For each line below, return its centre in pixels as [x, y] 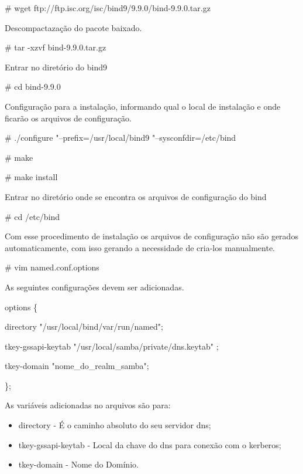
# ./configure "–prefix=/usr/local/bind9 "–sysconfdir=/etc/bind [120, 138]
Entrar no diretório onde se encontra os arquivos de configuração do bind [136, 196]
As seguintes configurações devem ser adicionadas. [94, 287]
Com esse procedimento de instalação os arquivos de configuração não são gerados [151, 236]
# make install [31, 177]
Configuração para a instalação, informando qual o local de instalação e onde [143, 106]
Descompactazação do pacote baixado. [73, 27]
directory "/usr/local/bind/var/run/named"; [84, 326]
